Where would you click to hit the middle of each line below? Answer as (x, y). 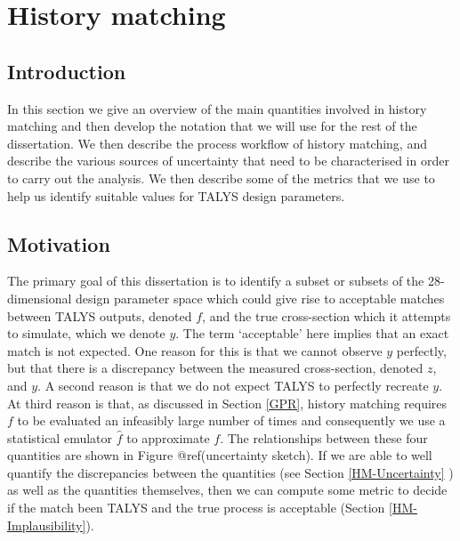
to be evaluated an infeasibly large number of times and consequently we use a (231, 420)
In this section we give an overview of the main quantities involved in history (217, 108)
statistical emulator (60, 437)
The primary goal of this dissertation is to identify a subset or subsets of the (216, 281)
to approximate (168, 437)
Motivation (59, 243)
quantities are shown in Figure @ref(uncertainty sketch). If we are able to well (220, 455)
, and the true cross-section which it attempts (327, 315)
